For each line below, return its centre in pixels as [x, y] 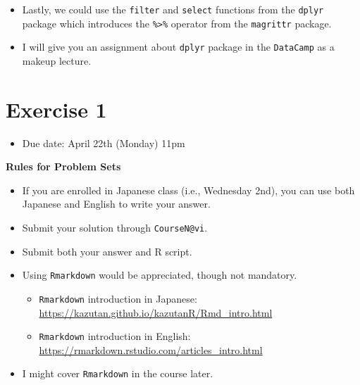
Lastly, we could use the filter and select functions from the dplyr [173, 9]
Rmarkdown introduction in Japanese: [118, 298]
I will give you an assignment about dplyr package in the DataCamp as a [178, 47]
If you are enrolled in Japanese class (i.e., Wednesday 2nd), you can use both [188, 190]
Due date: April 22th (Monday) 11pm [104, 143]
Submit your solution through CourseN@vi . [115, 228]
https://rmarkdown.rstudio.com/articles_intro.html [151, 349]
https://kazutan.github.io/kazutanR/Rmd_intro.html [156, 312]
